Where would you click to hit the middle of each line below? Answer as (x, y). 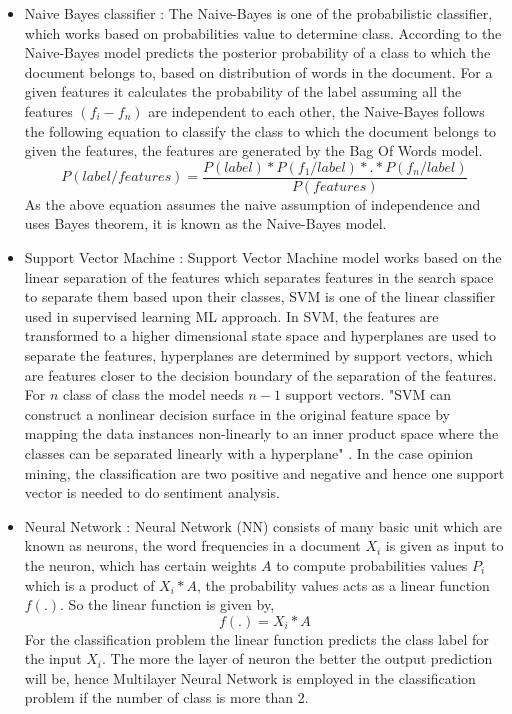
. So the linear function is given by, (167, 604)
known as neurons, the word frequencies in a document (192, 545)
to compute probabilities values (372, 564)
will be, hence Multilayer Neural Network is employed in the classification (250, 677)
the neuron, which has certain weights (140, 564)
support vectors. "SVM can (368, 394)
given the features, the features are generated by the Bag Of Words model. (253, 150)
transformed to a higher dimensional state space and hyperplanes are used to (260, 335)
